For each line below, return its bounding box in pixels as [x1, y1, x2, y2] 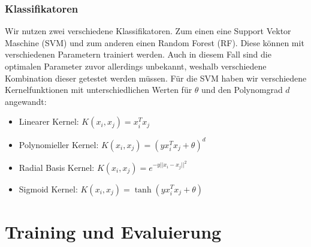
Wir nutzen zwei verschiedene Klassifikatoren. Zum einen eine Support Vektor [5, 25, 291, 37]
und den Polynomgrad [201, 83, 283, 96]
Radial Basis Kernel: [19, 161, 95, 173]
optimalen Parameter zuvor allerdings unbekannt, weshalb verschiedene [5, 60, 267, 72]
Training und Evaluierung [5, 219, 222, 243]
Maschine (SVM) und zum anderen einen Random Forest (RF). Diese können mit [5, 36, 304, 49]
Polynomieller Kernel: [19, 138, 99, 150]
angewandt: [5, 95, 47, 107]
